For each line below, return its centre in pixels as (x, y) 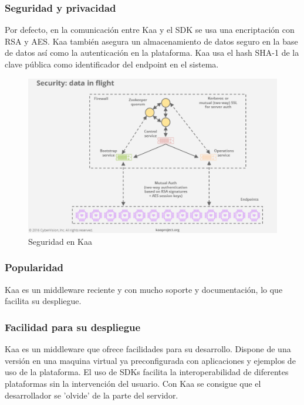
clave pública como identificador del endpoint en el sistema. (112, 64)
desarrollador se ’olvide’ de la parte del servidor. (92, 395)
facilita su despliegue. (43, 301)
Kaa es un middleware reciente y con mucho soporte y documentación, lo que (144, 289)
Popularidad (34, 267)
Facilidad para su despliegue (73, 327)
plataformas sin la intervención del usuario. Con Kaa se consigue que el (133, 383)
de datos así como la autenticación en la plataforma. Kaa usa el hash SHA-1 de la (152, 53)
